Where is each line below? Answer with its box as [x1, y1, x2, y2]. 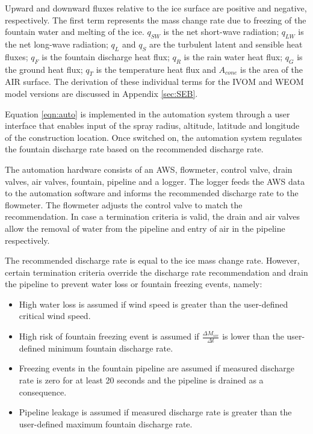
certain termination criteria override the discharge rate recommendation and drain [5, 265, 308, 278]
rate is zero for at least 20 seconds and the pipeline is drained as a [19, 374, 264, 386]
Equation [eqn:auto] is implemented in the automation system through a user [5, 107, 290, 120]
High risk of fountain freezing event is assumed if [19, 330, 199, 343]
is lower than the [222, 330, 284, 343]
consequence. [19, 385, 67, 398]
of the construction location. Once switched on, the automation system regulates [5, 131, 302, 143]
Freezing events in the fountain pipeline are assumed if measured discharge [19, 362, 295, 374]
